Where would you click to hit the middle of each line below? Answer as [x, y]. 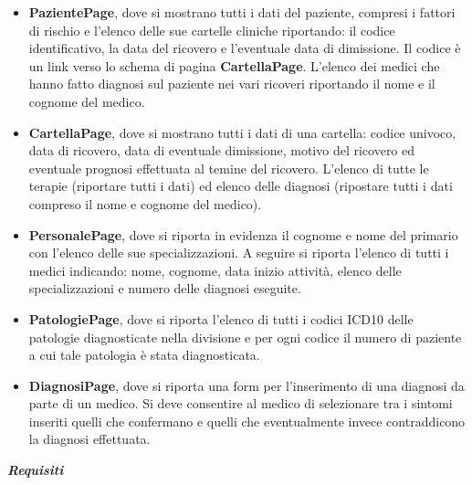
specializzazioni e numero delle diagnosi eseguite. [165, 288]
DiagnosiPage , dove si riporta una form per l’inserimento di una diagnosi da [246, 385]
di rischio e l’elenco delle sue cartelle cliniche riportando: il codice [212, 30]
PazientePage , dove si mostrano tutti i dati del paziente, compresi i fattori [242, 12]
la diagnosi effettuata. [89, 439]
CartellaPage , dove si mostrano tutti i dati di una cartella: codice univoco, [242, 132]
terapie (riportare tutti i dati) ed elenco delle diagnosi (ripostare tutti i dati [241, 186]
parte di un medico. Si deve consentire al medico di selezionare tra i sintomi [241, 403]
